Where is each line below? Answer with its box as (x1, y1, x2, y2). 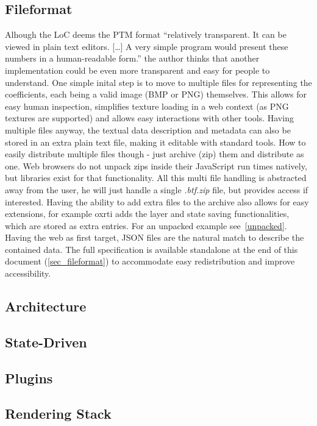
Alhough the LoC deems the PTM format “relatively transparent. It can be (5, 28, 287, 41)
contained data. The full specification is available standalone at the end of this (5, 243, 298, 255)
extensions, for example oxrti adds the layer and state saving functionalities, (5, 207, 290, 220)
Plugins (5, 368, 53, 387)
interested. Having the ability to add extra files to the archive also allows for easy (5, 195, 309, 208)
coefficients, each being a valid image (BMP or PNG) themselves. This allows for (5, 88, 307, 101)
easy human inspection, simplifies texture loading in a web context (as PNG (5, 99, 289, 112)
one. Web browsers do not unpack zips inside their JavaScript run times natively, (5, 159, 307, 172)
